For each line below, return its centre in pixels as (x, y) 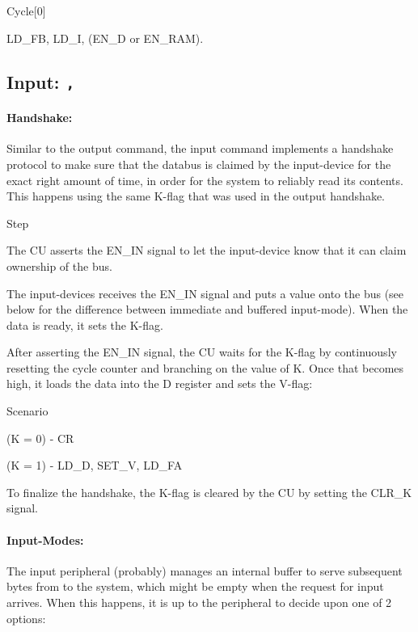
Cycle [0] (26, 11)
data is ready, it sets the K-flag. (85, 324)
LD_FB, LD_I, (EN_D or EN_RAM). (105, 38)
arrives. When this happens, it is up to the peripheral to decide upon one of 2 (199, 603)
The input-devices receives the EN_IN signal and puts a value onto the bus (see (205, 293)
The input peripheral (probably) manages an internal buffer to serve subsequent (205, 570)
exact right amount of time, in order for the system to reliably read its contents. (205, 180)
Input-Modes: (45, 539)
